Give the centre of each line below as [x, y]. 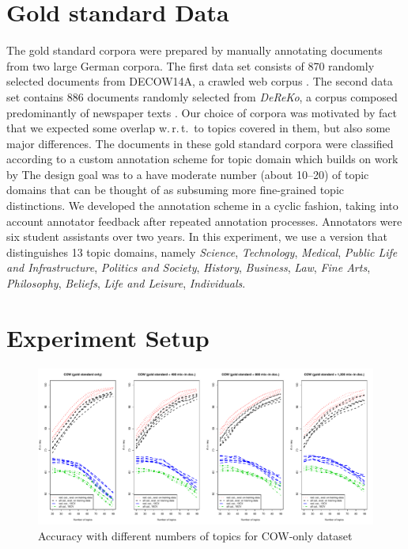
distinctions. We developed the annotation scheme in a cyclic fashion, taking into [202, 206]
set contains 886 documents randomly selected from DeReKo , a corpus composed [202, 96]
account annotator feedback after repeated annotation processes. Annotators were [204, 221]
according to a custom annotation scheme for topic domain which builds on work [202, 159]
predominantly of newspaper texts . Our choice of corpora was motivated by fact [202, 112]
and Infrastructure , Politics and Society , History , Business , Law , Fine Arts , [189, 267]
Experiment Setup [108, 337]
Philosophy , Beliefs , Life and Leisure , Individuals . [126, 283]
